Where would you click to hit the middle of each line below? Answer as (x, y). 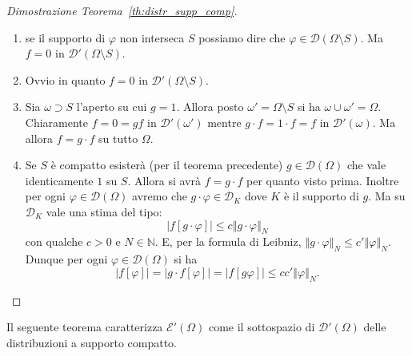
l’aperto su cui (112, 107)
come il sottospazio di (262, 327)
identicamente (59, 180)
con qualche (54, 241)
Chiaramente (57, 122)
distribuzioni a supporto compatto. (92, 342)
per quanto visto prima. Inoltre (322, 180)
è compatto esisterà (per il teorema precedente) (167, 165)
